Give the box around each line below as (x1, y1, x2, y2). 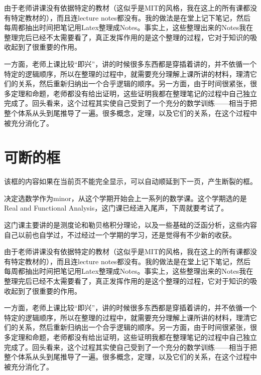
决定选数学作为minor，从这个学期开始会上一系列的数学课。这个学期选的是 (4, 193, 247, 203)
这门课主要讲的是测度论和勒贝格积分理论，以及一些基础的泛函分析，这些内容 (4, 220, 257, 230)
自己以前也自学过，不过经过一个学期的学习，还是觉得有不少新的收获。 (4, 229, 236, 240)
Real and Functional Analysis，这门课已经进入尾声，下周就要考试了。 (4, 203, 228, 213)
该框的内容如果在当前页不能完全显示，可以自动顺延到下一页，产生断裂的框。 (4, 176, 257, 186)
